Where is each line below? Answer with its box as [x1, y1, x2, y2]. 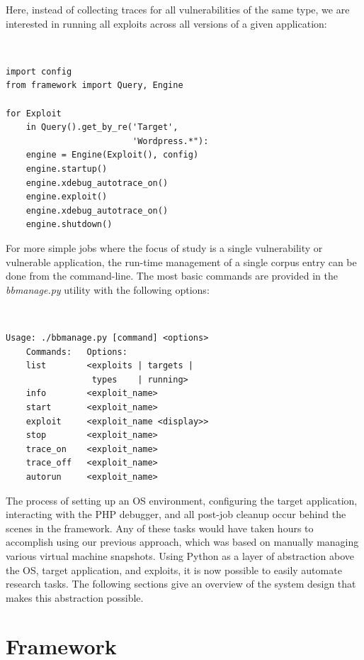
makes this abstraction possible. [6, 590, 144, 605]
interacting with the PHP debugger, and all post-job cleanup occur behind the [6, 507, 346, 522]
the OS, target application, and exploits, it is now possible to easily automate [6, 562, 342, 577]
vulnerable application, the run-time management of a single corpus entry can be [6, 254, 357, 269]
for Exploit [6, 108, 62, 119]
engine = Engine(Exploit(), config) [25, 150, 199, 160]
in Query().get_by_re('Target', [25, 122, 178, 133]
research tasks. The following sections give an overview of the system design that [6, 576, 356, 591]
